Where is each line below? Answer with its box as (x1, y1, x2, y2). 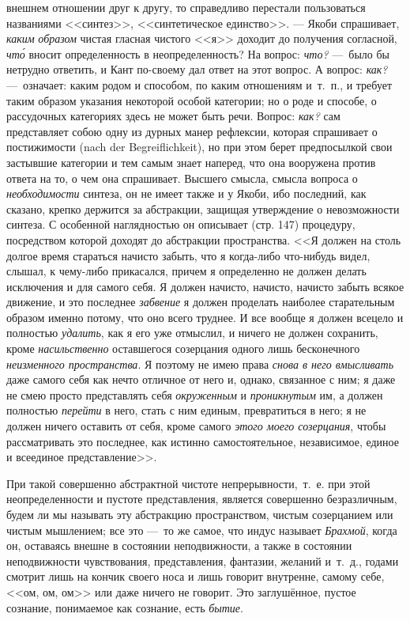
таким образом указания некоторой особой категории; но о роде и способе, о (6, 92, 377, 108)
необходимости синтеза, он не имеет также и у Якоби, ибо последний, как (6, 185, 367, 202)
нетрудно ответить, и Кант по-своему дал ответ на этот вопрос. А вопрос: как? (6, 61, 388, 78)
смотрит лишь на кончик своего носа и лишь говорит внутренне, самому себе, (6, 568, 385, 585)
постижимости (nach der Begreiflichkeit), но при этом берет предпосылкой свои (6, 138, 393, 155)
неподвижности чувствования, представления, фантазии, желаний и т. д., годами (6, 552, 399, 569)
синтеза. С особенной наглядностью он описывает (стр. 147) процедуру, (6, 216, 355, 233)
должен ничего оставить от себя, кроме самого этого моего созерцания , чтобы (6, 418, 386, 434)
